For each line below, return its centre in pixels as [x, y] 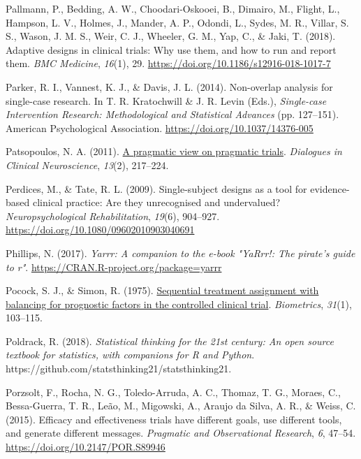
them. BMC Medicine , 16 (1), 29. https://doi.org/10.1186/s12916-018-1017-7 [168, 63]
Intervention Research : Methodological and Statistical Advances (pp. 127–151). [172, 114]
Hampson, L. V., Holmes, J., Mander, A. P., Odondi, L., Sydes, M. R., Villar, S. [177, 22]
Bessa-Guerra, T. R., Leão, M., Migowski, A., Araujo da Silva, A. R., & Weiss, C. [181, 406]
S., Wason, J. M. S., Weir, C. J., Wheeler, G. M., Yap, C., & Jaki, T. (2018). [171, 36]
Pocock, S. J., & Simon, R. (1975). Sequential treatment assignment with [162, 290]
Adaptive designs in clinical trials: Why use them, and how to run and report [171, 49]
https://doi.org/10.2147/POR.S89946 [86, 447]
